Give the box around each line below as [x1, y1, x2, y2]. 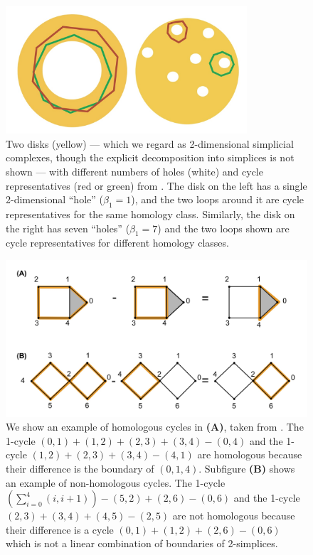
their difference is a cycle [6, 522, 114, 537]
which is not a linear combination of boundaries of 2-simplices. [6, 536, 278, 551]
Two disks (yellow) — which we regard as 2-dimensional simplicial [6, 136, 294, 151]
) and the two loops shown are [157, 220, 290, 235]
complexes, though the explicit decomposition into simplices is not [6, 150, 295, 165]
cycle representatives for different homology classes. [6, 235, 229, 250]
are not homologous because [172, 508, 295, 523]
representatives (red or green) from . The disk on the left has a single [6, 178, 307, 193]
